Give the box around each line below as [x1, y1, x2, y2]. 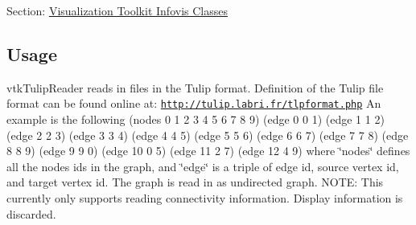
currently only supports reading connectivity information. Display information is [6, 190, 403, 207]
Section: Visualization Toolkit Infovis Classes [6, 2, 228, 18]
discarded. [6, 205, 56, 222]
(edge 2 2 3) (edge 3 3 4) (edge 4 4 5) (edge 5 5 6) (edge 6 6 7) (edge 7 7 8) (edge [6, 126, 409, 143]
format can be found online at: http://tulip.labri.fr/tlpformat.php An [6, 95, 381, 112]
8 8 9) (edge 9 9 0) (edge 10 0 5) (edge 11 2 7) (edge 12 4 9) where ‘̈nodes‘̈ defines [6, 142, 410, 159]
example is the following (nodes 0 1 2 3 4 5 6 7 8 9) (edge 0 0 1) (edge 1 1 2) [6, 111, 385, 128]
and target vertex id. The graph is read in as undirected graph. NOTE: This [6, 174, 384, 190]
